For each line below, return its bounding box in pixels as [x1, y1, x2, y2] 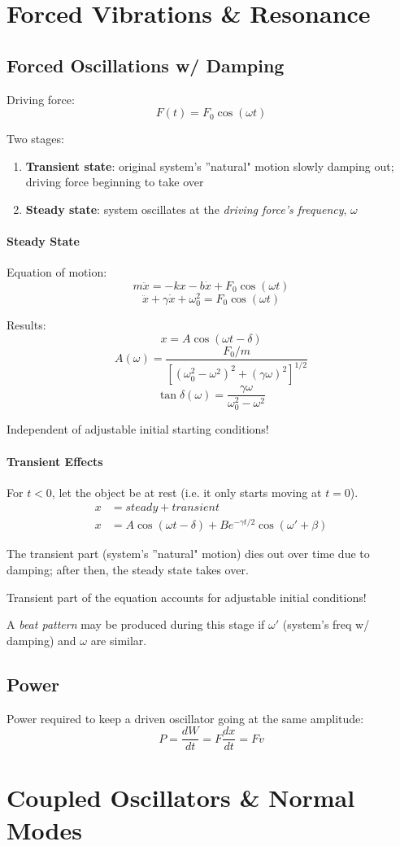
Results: [7, 316, 46, 334]
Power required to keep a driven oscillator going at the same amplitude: [7, 709, 364, 726]
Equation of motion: [7, 264, 107, 281]
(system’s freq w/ [282, 616, 370, 633]
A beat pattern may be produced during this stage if [7, 616, 265, 633]
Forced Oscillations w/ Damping [7, 52, 285, 77]
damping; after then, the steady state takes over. [7, 561, 249, 578]
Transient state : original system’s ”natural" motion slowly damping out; [25, 157, 394, 174]
